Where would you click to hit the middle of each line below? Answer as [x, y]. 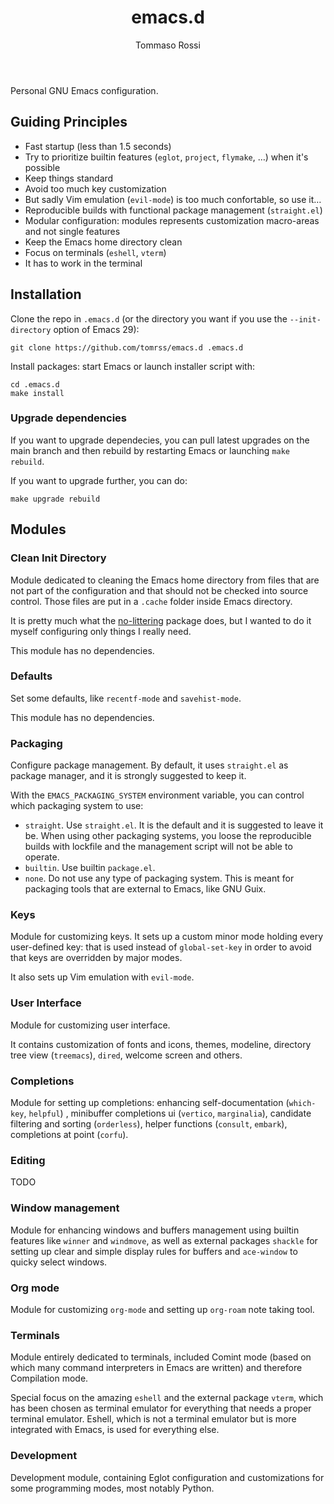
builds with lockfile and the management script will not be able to [158, 847]
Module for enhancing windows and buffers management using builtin [155, 1230]
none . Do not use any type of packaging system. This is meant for [159, 878]
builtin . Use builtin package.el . [90, 868]
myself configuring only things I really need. [101, 631]
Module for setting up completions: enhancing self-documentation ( [150, 1103]
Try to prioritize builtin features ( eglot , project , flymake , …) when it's [166, 157]
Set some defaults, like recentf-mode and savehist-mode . [126, 698]
